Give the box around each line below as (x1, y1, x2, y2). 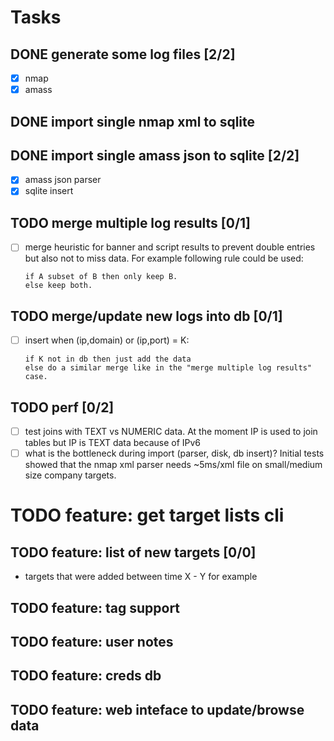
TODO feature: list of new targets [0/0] (10, 544, 257, 561)
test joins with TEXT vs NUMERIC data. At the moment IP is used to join (24, 426, 318, 438)
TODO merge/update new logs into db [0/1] (10, 307, 283, 325)
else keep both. (24, 281, 93, 291)
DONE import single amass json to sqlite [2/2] (10, 147, 300, 164)
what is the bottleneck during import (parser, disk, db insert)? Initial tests (24, 447, 325, 460)
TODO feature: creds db (10, 667, 162, 685)
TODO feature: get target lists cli (10, 504, 285, 527)
